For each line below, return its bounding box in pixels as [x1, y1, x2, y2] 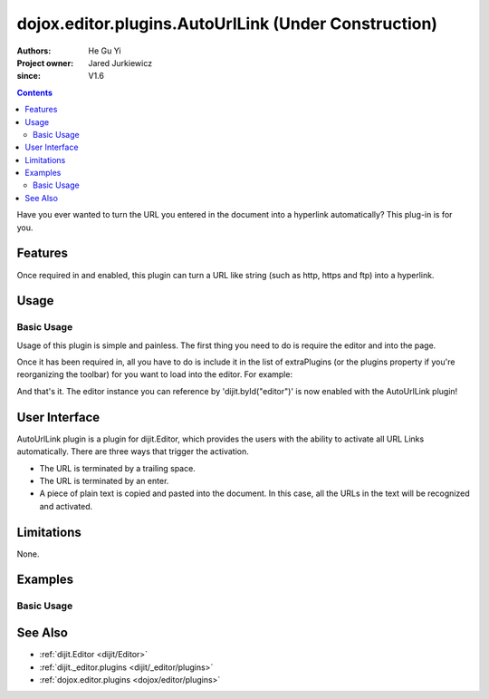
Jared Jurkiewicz [88, 57, 153, 68]
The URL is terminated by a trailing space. [39, 462, 197, 473]
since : [16, 71, 41, 82]
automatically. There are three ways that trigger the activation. [16, 446, 249, 457]
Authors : [16, 45, 52, 56]
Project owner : [16, 57, 74, 68]
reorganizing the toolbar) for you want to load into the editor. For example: [16, 369, 293, 380]
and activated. [39, 500, 93, 511]
